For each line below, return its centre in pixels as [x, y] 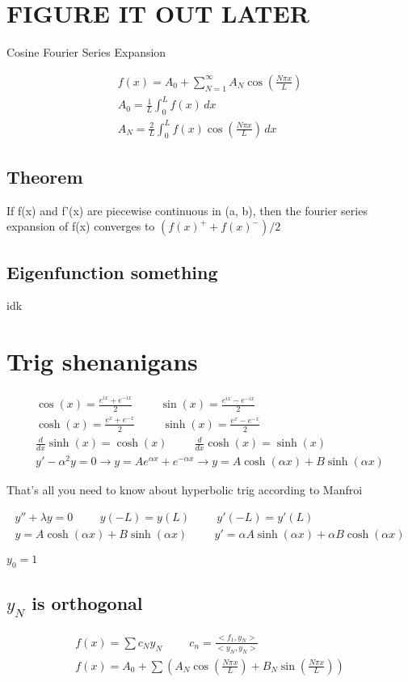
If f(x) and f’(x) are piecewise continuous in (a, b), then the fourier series [187, 210]
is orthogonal [87, 602]
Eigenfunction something [112, 271]
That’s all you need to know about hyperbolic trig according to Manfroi [185, 490]
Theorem [45, 176]
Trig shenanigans [102, 361]
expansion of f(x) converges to [81, 226]
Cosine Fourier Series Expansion [86, 52]
